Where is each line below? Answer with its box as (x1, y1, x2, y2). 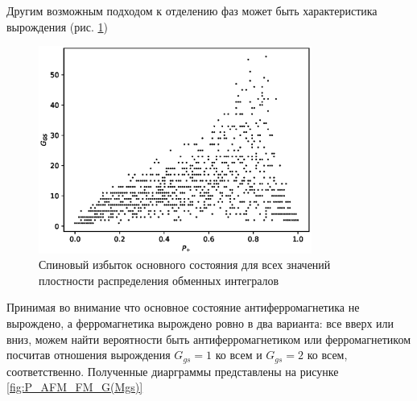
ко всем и (215, 346, 262, 363)
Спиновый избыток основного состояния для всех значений (39, 256, 331, 273)
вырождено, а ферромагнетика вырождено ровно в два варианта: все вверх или (6, 314, 394, 331)
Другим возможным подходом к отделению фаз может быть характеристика (6, 2, 378, 19)
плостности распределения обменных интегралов (39, 271, 279, 288)
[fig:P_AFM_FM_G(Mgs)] (6, 378, 143, 395)
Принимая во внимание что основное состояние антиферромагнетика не (6, 299, 360, 316)
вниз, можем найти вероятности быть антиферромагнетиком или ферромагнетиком (6, 330, 411, 347)
